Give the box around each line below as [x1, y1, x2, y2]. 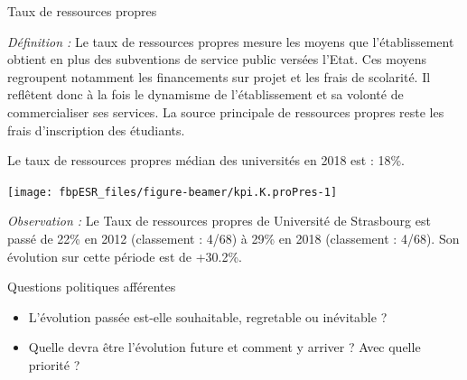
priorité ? [28, 355, 80, 374]
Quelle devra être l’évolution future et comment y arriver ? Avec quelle [28, 338, 421, 357]
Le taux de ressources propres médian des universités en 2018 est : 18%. [7, 151, 405, 170]
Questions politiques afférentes [7, 277, 176, 296]
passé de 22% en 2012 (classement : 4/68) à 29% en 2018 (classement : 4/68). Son [7, 229, 460, 247]
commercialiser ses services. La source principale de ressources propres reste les [7, 102, 444, 121]
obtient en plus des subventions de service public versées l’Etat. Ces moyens [7, 50, 427, 69]
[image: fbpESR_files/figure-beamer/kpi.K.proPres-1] [7, 185, 338, 199]
